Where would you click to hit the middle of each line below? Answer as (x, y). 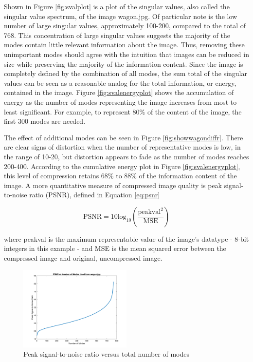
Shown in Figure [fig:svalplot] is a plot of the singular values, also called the (117, 6)
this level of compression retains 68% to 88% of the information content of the (120, 176)
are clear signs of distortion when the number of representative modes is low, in (122, 147)
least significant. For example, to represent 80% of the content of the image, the (123, 111)
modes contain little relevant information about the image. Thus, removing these (124, 45)
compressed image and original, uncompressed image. (83, 258)
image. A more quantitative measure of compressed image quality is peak (113, 185)
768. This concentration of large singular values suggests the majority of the (117, 35)
